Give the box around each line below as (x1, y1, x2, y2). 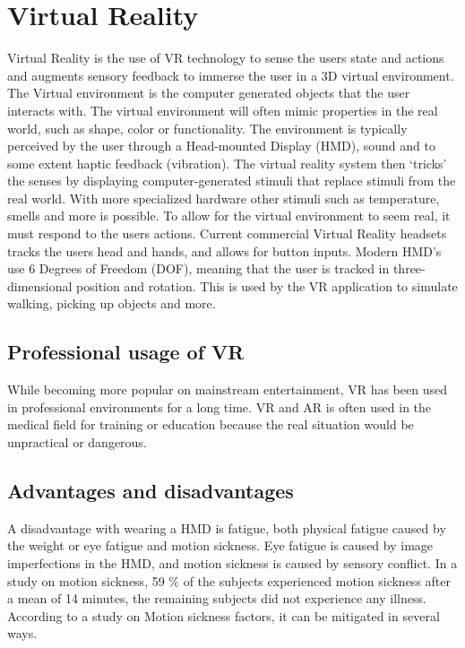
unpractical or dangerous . (7, 433, 147, 452)
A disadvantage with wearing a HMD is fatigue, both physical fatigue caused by (7, 518, 446, 537)
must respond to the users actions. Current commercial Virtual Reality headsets (7, 224, 447, 243)
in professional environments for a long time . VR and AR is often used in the (7, 397, 432, 416)
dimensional (7, 276, 73, 295)
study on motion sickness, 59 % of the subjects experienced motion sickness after (7, 571, 451, 590)
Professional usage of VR (7, 338, 245, 366)
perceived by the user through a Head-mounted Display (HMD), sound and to (7, 136, 435, 155)
